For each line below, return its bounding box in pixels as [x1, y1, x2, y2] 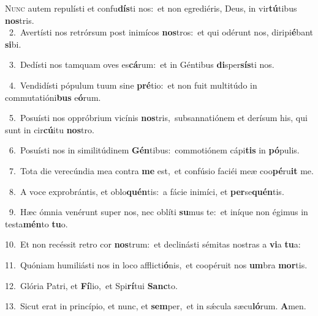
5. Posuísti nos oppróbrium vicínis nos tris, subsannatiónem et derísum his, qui [9, 111, 308, 124]
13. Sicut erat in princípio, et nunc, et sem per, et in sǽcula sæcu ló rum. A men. [5, 299, 306, 312]
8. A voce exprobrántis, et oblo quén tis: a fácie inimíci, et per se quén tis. [9, 185, 284, 197]
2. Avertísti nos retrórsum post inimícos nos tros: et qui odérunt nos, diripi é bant [9, 26, 313, 39]
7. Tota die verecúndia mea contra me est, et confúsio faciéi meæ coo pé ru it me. [9, 164, 314, 177]
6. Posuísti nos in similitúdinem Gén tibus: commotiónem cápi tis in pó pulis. [9, 144, 300, 156]
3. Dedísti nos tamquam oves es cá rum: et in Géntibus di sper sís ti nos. [9, 58, 274, 71]
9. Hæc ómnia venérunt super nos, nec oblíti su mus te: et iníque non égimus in [9, 205, 308, 218]
